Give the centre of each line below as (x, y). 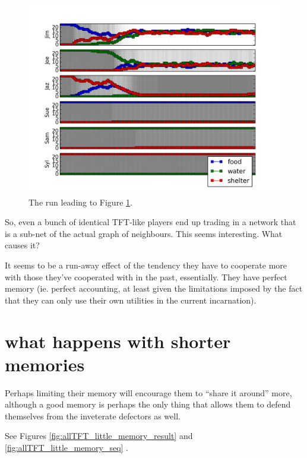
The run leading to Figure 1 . (80, 202)
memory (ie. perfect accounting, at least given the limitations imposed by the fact (154, 288)
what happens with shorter (118, 341)
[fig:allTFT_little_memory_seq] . (67, 448)
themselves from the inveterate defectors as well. (93, 416)
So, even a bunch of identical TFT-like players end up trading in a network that (151, 222)
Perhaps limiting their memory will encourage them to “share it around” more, (148, 392)
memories (45, 364)
